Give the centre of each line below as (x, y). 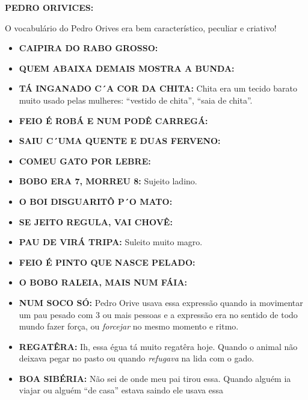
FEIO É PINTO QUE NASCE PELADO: (107, 262)
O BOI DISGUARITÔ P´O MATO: (96, 201)
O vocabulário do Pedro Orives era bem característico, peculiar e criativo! (141, 27)
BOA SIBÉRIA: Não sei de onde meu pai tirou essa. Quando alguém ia (155, 378)
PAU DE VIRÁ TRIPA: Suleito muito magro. (111, 242)
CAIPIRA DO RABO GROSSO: (88, 48)
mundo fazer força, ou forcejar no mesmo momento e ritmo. (129, 326)
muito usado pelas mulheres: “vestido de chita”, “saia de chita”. (136, 100)
